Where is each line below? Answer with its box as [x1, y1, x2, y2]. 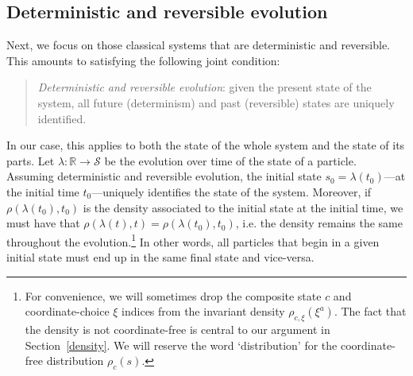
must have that [6, 215, 80, 231]
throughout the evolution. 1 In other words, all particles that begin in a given [6, 231, 380, 250]
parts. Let [6, 152, 55, 169]
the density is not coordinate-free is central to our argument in [25, 320, 330, 337]
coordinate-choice [25, 303, 110, 320]
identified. [37, 110, 87, 126]
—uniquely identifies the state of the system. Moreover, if [91, 183, 372, 200]
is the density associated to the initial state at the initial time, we [83, 199, 403, 215]
